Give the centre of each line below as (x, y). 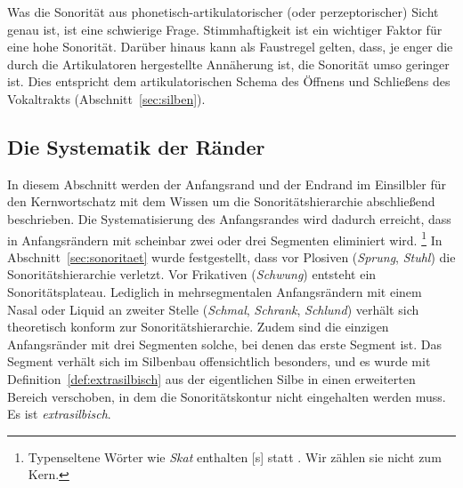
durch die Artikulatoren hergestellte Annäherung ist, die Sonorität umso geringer (228, 64)
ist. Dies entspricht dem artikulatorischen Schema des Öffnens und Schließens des (229, 81)
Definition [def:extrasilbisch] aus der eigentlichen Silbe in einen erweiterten (211, 378)
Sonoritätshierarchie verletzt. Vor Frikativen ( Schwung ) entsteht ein (192, 274)
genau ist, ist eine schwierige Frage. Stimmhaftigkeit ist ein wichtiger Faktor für (225, 29)
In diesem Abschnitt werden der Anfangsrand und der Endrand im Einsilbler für (227, 184)
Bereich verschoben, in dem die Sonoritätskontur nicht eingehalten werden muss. (227, 396)
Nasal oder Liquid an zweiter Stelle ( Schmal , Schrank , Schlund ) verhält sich (213, 309)
